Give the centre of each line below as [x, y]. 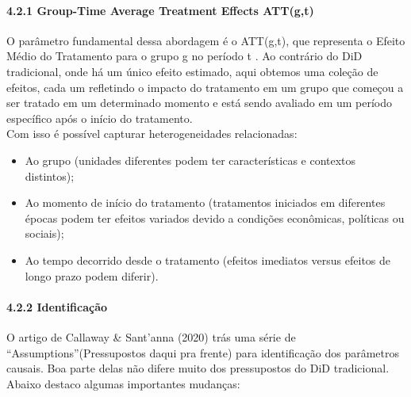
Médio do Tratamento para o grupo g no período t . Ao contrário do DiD [184, 56]
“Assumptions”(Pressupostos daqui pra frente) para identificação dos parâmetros [203, 352]
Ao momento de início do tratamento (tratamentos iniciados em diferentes [205, 202]
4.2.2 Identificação [57, 306]
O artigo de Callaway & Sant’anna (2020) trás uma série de [151, 336]
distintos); [50, 176]
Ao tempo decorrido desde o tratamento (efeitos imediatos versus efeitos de [208, 260]
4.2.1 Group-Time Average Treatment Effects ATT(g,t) [160, 10]
